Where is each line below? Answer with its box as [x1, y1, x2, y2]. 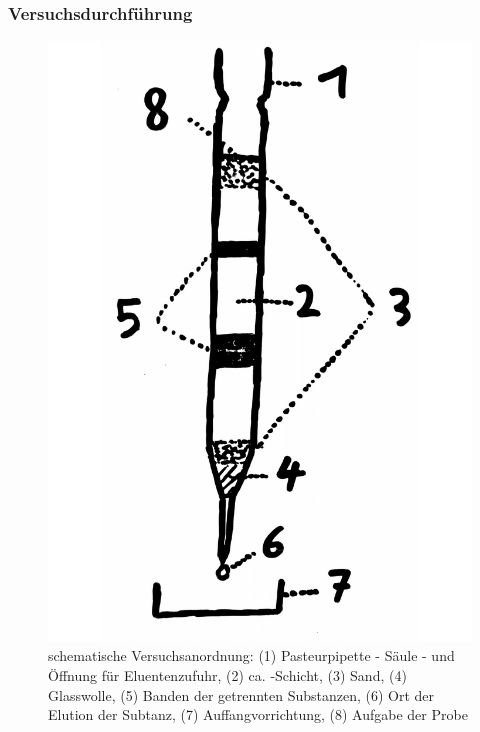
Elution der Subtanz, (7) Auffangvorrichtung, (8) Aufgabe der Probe [48, 704, 468, 725]
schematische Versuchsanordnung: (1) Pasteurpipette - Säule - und [48, 645, 455, 666]
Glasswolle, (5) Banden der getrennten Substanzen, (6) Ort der [48, 684, 435, 705]
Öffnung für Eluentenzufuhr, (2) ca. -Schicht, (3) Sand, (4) [48, 664, 407, 685]
